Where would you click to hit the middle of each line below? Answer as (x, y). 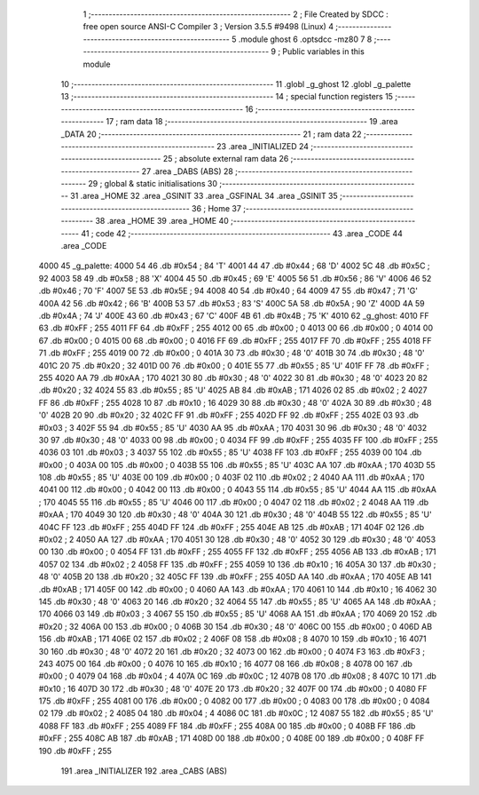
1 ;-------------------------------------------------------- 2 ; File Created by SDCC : (236, 14)
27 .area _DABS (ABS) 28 (188, 171)
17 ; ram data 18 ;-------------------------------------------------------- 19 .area (252, 122)
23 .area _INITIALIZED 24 (263, 146)
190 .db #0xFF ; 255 (75, 751)
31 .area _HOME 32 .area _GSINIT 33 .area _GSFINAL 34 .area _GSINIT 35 (204, 196)
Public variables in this (324, 52)
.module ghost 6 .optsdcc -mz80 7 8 (305, 39)
